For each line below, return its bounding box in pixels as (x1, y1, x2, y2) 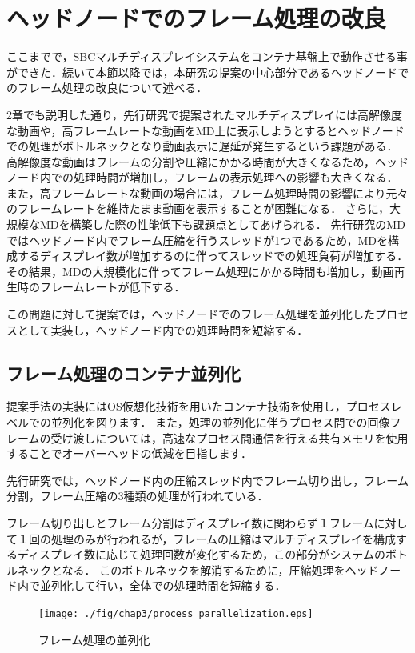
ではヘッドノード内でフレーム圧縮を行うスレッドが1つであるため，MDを (6, 231, 388, 248)
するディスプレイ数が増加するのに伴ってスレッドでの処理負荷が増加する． (17, 247, 409, 264)
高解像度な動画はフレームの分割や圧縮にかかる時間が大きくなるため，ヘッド (6, 153, 409, 170)
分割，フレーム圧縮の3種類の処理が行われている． (6, 487, 269, 504)
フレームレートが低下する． (39, 278, 186, 295)
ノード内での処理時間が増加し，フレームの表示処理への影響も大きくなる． (6, 169, 398, 186)
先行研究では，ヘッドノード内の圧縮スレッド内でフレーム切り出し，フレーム (6, 471, 409, 488)
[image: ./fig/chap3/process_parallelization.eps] (38, 607, 313, 619)
